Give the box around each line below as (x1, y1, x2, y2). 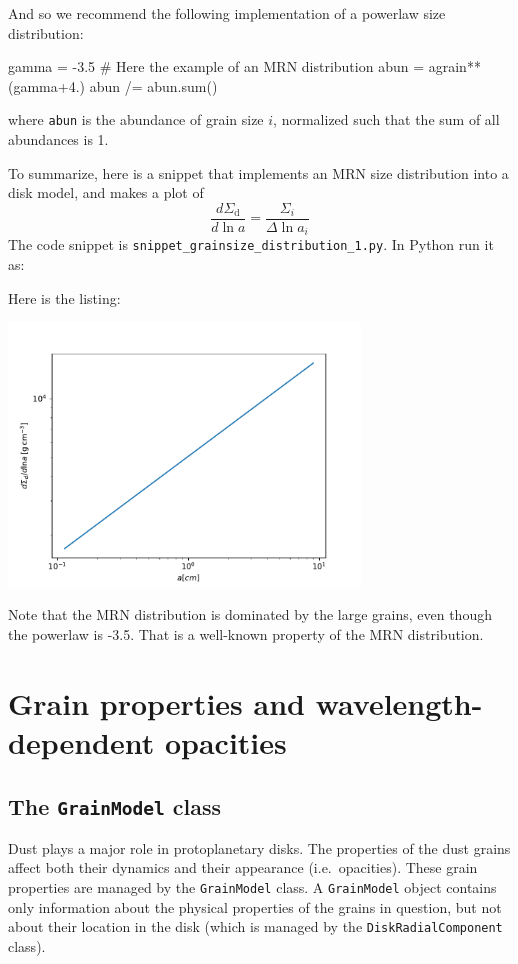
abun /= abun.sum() (89, 75, 218, 96)
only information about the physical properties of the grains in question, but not (8, 896, 502, 917)
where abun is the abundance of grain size (8, 109, 264, 130)
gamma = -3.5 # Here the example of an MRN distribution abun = (8, 56, 425, 77)
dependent (8, 721, 155, 762)
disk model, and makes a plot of (8, 182, 204, 203)
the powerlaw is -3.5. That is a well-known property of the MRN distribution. (8, 623, 484, 644)
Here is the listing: (8, 287, 121, 308)
